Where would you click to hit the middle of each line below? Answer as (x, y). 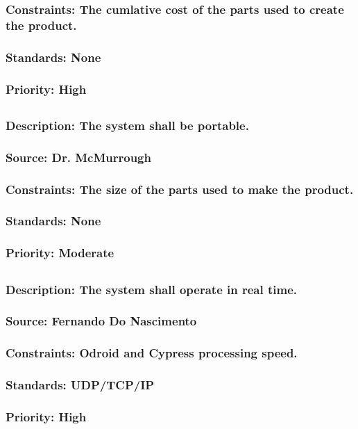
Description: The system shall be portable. (127, 125)
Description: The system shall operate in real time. (152, 289)
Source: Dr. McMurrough (78, 157)
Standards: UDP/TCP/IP (80, 385)
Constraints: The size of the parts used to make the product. (180, 189)
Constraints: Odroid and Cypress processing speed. (152, 353)
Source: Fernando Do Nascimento (101, 321)
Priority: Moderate (60, 253)
